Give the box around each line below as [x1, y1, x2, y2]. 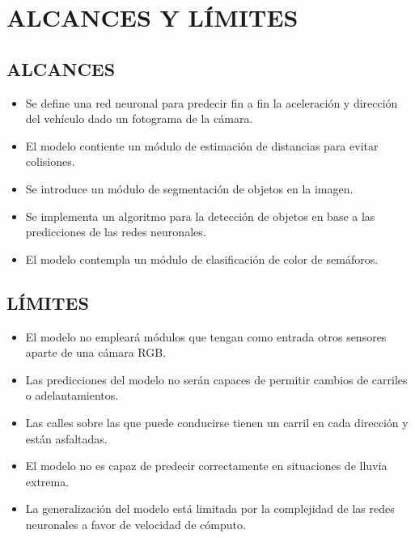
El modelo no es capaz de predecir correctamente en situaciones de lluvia [25, 457, 387, 474]
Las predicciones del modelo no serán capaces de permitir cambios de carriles [25, 371, 408, 388]
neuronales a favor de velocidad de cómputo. [25, 515, 246, 532]
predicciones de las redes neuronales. [25, 223, 206, 240]
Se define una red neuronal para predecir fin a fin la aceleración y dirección [25, 94, 398, 111]
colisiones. [25, 153, 75, 170]
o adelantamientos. [25, 387, 119, 404]
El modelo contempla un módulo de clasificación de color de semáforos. [25, 250, 379, 267]
